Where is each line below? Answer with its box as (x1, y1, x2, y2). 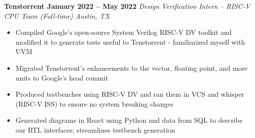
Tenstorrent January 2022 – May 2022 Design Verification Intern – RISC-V (4, 1, 251, 11)
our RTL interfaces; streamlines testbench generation (15, 124, 175, 135)
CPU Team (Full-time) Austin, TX (4, 10, 110, 21)
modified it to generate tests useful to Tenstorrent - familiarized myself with (15, 36, 245, 47)
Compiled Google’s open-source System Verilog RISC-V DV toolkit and (15, 27, 232, 37)
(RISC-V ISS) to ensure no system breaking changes (15, 98, 174, 109)
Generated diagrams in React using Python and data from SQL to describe (15, 115, 243, 125)
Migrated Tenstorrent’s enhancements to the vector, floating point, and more (15, 62, 248, 73)
